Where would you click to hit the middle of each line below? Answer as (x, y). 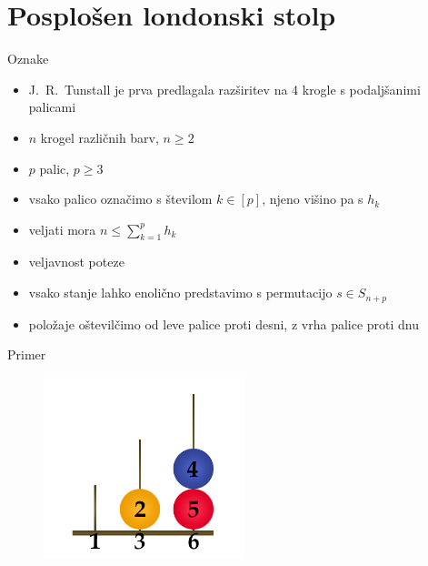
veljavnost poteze (76, 262)
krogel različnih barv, (100, 137)
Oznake (28, 59)
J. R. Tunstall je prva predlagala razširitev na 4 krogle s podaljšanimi (224, 89)
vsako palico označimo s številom (120, 199)
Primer (27, 354)
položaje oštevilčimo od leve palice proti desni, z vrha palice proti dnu (224, 323)
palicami (52, 107)
